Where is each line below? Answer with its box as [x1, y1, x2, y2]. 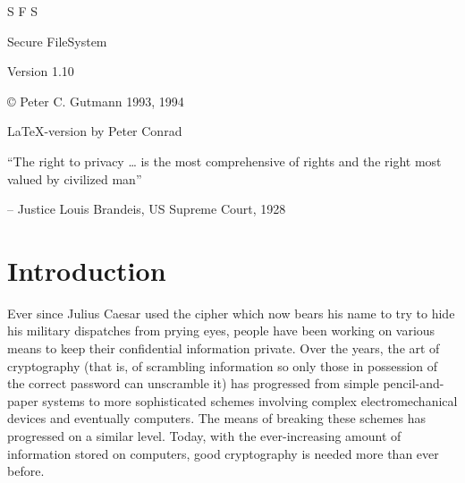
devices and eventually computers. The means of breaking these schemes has [7, 409, 426, 428]
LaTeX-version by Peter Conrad [7, 122, 182, 140]
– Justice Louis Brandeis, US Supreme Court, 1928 [7, 199, 286, 218]
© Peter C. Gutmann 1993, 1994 [7, 91, 184, 110]
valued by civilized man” [7, 169, 142, 188]
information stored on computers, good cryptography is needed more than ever [7, 444, 439, 462]
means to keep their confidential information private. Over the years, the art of [7, 339, 440, 358]
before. [7, 462, 45, 480]
